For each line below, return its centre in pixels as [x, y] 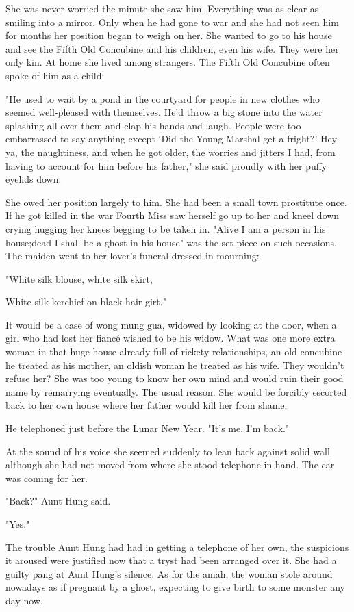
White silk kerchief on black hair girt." [86, 302]
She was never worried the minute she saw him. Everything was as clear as [162, 8]
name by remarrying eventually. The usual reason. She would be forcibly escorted [176, 391]
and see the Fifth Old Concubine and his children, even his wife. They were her [172, 48]
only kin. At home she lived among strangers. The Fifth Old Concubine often [168, 62]
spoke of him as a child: [55, 75]
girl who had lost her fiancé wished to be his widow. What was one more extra [170, 338]
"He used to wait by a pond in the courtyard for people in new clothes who [163, 98]
